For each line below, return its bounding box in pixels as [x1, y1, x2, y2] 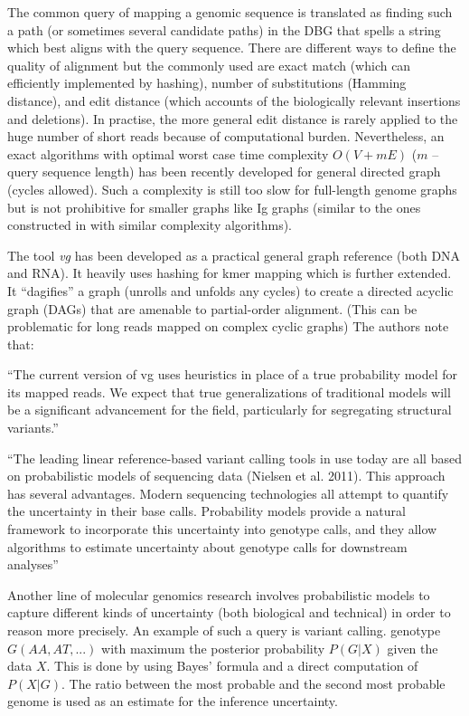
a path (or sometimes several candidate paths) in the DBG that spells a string [7, 20, 441, 39]
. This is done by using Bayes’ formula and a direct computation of [46, 656, 418, 675]
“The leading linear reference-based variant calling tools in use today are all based [7, 448, 462, 467]
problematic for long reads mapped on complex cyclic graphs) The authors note [7, 317, 449, 336]
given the [387, 638, 438, 657]
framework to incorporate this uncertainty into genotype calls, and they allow [7, 520, 437, 539]
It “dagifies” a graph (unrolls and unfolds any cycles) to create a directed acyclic [7, 281, 454, 300]
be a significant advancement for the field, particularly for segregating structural [7, 400, 452, 419]
